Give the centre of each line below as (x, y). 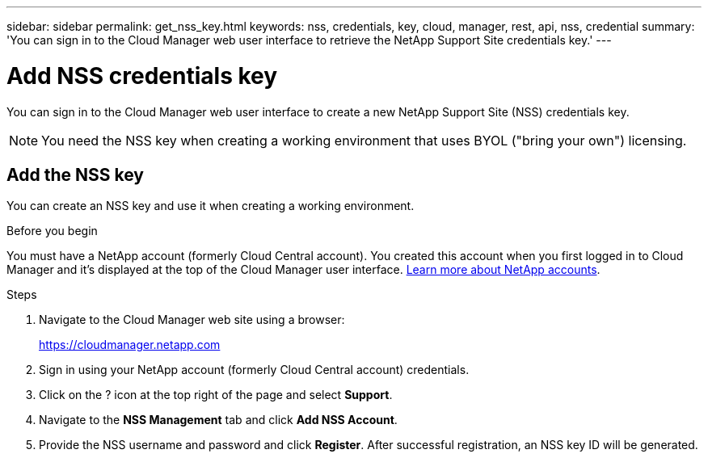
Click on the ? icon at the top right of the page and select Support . (216, 395)
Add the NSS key (75, 174)
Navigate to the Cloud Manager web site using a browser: (192, 320)
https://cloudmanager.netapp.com (130, 345)
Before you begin (52, 231)
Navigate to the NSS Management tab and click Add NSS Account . (218, 420)
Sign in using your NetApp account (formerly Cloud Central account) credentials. (254, 370)
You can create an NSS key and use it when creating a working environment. (211, 206)
